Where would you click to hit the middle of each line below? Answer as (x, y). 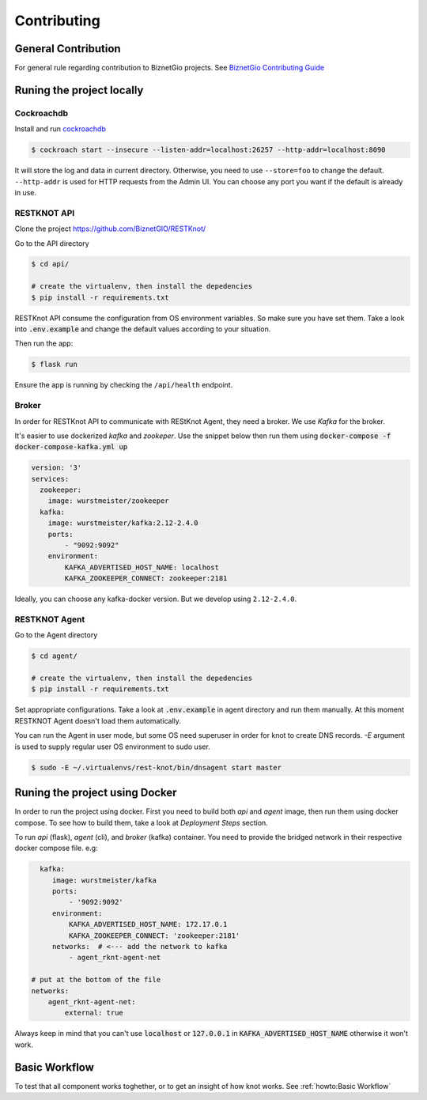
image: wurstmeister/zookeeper (108, 501)
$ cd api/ (50, 264)
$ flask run (55, 365)
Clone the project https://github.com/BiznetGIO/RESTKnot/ (110, 229)
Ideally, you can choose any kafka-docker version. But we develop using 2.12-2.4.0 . (156, 599)
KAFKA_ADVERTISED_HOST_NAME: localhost (142, 567)
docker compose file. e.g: (56, 848)
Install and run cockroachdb (60, 129)
